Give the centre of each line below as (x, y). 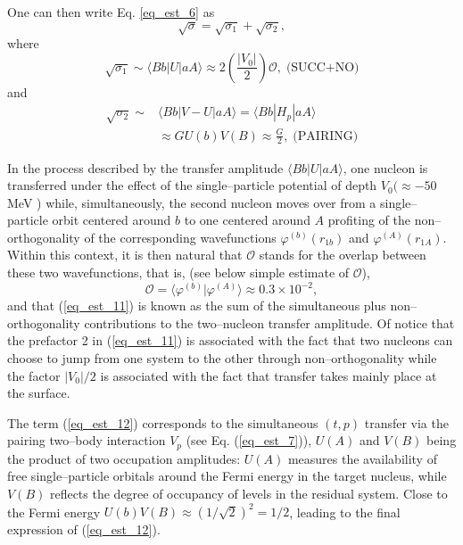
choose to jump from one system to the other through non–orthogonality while (222, 357)
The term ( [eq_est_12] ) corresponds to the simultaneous (163, 422)
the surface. (39, 393)
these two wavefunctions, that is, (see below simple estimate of (178, 272)
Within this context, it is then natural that (125, 255)
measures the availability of (362, 458)
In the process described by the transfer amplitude (145, 167)
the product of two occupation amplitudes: (124, 458)
